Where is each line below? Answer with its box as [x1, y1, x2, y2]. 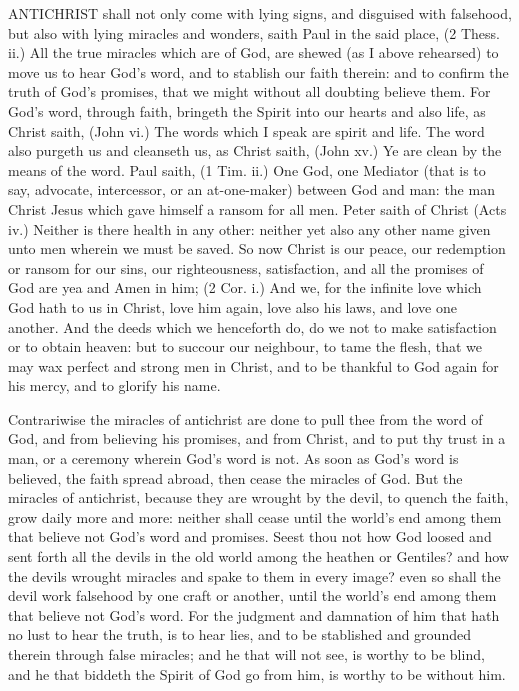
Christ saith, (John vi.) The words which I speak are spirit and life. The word [8, 120, 485, 141]
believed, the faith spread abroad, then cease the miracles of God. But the [8, 467, 463, 488]
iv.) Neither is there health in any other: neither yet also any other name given [8, 218, 491, 239]
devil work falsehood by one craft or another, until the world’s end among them [8, 585, 497, 606]
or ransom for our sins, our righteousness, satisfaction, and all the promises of [8, 257, 484, 278]
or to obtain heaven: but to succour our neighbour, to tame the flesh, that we [8, 336, 482, 357]
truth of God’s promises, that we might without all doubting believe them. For [8, 81, 491, 102]
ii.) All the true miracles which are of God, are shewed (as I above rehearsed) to [8, 42, 499, 63]
